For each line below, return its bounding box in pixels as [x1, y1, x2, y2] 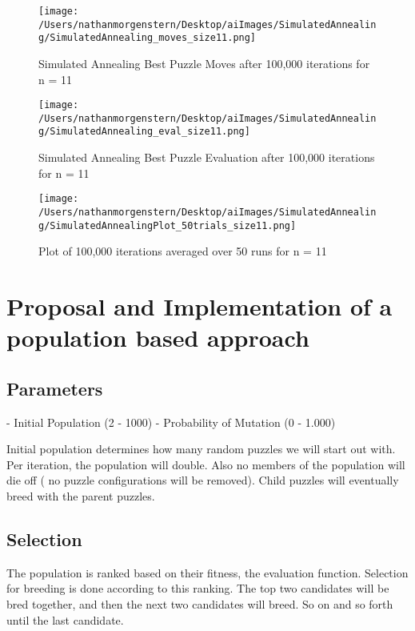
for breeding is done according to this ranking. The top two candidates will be [6, 580, 389, 597]
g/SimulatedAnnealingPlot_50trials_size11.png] [38, 219, 297, 231]
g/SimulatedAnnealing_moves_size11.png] [38, 32, 257, 44]
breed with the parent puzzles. [6, 488, 155, 504]
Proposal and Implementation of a [6, 290, 393, 323]
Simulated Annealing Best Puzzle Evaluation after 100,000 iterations [38, 149, 375, 166]
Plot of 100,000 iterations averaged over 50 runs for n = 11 [38, 243, 327, 259]
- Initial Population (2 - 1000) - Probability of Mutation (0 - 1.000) [6, 413, 336, 430]
